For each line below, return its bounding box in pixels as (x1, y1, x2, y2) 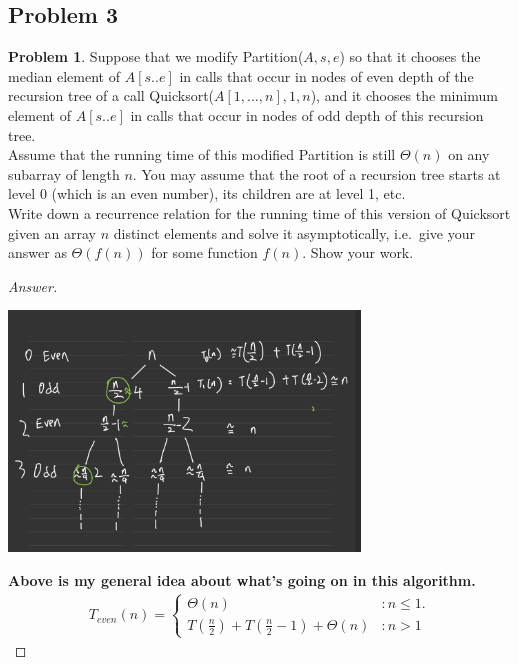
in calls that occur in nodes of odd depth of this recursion (130, 104, 484, 125)
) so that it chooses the (339, 46, 481, 67)
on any (448, 144, 490, 165)
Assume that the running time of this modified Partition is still (8, 144, 396, 165)
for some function (151, 242, 258, 263)
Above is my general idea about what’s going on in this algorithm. (8, 569, 476, 590)
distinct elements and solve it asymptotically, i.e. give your (113, 222, 475, 243)
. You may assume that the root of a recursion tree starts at (132, 163, 501, 184)
